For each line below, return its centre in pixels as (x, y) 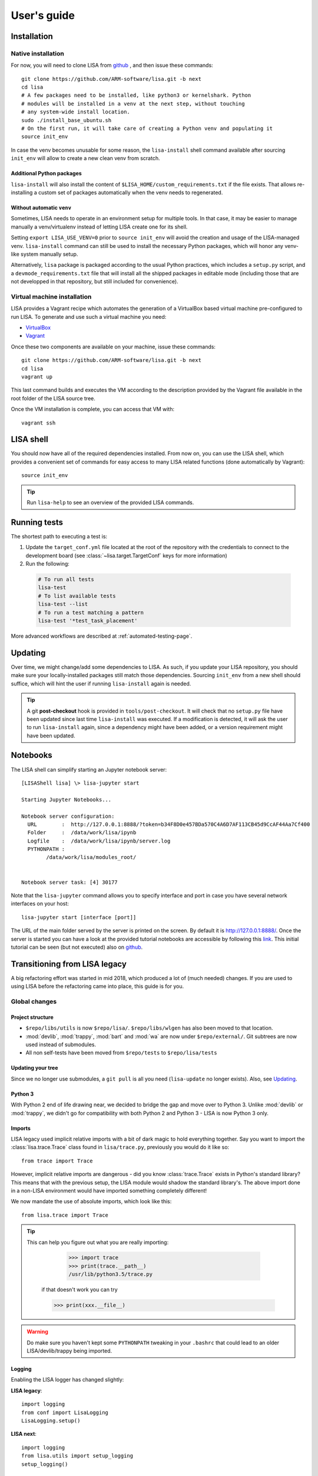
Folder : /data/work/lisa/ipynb (82, 833)
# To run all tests (66, 579)
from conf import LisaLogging (65, 1412)
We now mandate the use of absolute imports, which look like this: (91, 1201)
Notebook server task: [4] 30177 (69, 882)
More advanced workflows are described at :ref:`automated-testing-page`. (102, 636)
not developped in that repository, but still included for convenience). (95, 282)
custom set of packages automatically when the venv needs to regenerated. (131, 192)
